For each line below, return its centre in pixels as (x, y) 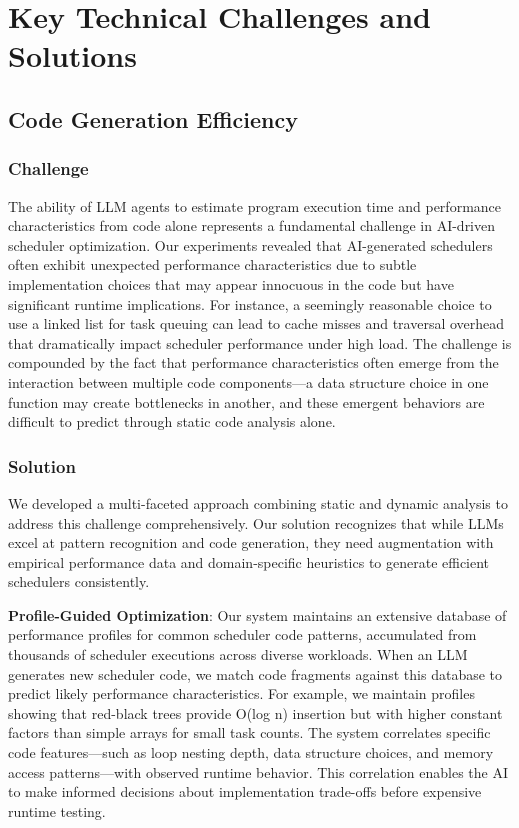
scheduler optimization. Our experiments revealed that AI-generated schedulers (250, 244)
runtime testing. (57, 810)
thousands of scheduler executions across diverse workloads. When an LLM (238, 654)
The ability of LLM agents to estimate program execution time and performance (255, 205)
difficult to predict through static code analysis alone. (172, 421)
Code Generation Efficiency (153, 118)
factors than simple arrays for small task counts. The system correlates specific (249, 732)
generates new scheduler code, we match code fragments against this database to (255, 673)
